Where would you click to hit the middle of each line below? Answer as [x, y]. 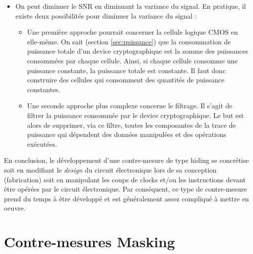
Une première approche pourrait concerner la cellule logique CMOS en [132, 32]
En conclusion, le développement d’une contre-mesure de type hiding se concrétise [126, 160]
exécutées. [42, 144]
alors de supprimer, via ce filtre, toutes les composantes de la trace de [131, 125]
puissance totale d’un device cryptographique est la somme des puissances [137, 51]
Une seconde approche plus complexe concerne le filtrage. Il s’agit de [130, 106]
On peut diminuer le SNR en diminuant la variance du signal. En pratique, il [131, 6]
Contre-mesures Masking [90, 242]
